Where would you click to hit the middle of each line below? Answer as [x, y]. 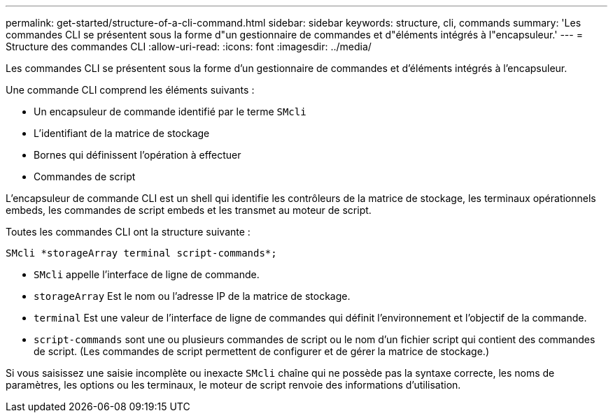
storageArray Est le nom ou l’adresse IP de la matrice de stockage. [192, 296]
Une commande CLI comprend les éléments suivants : [130, 90]
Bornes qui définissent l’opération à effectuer [138, 155]
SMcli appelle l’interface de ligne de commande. [147, 274]
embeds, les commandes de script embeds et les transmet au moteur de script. [189, 210]
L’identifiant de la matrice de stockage [122, 133]
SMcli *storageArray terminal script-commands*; [141, 253]
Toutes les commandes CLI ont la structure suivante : [128, 232]
